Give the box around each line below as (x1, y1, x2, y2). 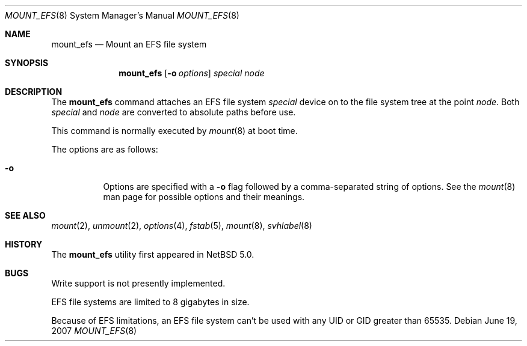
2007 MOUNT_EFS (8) (51, 326, 137, 336)
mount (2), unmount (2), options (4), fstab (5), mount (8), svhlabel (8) (51, 220, 312, 231)
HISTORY (5, 239, 43, 249)
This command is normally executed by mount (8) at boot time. (51, 126, 298, 136)
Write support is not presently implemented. (51, 278, 226, 288)
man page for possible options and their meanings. (103, 192, 305, 202)
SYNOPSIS (5, 58, 49, 68)
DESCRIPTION (5, 86, 63, 97)
